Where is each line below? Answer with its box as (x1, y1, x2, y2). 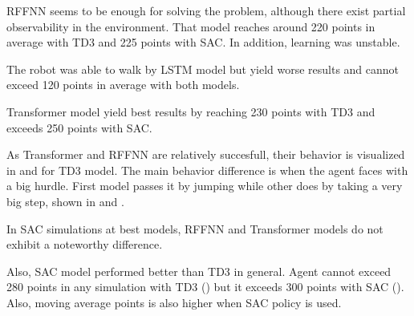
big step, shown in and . (6, 192, 124, 209)
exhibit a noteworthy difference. (6, 236, 163, 253)
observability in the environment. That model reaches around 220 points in (6, 18, 375, 34)
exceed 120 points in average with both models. (6, 76, 240, 93)
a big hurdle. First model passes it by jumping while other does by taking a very (6, 177, 403, 194)
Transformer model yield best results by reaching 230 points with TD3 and (6, 103, 375, 120)
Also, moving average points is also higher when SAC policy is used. (6, 294, 342, 310)
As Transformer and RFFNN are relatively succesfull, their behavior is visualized (6, 146, 405, 163)
